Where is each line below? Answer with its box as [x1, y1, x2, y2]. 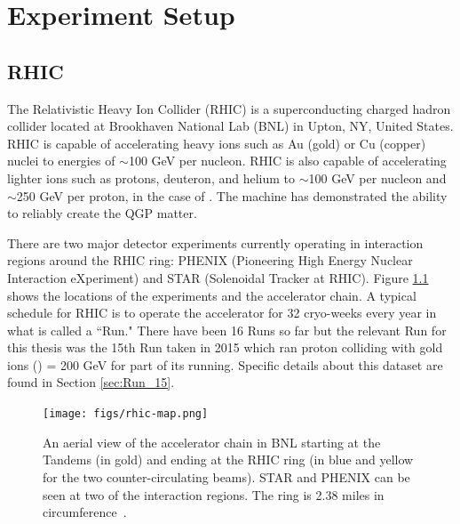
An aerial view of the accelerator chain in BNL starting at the [43, 432, 381, 451]
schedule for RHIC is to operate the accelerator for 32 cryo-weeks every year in [7, 303, 437, 322]
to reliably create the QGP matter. [7, 204, 197, 222]
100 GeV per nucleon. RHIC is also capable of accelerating [128, 151, 447, 170]
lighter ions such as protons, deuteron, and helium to [7, 168, 296, 187]
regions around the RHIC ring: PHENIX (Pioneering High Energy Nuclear [7, 251, 413, 270]
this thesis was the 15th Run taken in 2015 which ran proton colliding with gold [7, 338, 443, 357]
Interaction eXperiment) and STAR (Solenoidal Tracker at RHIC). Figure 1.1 [7, 268, 429, 286]
